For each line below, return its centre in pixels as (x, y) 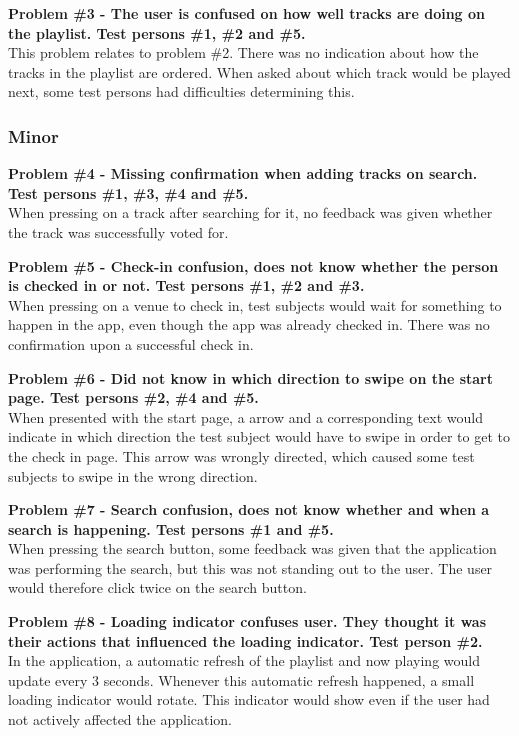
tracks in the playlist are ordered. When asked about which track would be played (259, 71)
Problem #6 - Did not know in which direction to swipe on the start (250, 377)
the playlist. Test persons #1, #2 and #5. (157, 32)
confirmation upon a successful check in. (131, 343)
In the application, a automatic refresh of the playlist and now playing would (244, 660)
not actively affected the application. (120, 719)
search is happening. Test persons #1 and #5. (171, 528)
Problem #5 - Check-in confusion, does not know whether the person (253, 265)
